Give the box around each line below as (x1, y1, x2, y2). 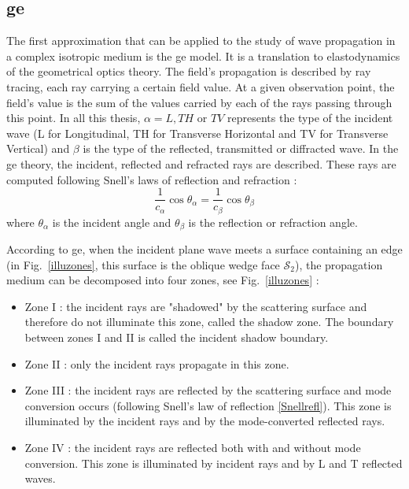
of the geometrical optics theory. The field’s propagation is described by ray (6, 63, 371, 80)
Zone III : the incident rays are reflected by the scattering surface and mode (24, 382, 392, 398)
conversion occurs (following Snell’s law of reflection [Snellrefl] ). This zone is (24, 397, 392, 413)
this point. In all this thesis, (6, 109, 141, 126)
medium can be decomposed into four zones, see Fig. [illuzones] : (6, 272, 319, 288)
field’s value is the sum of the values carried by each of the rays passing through (6, 94, 392, 110)
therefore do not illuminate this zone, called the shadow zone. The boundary (24, 313, 394, 330)
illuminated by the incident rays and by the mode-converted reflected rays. (24, 413, 385, 429)
